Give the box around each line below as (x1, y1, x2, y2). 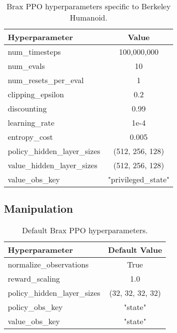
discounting (8, 103, 47, 114)
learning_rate (8, 117, 55, 128)
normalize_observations (8, 259, 89, 270)
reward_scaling (8, 273, 60, 285)
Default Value (108, 244, 162, 256)
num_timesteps (8, 46, 61, 57)
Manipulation (4, 201, 73, 216)
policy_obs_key (8, 301, 63, 313)
